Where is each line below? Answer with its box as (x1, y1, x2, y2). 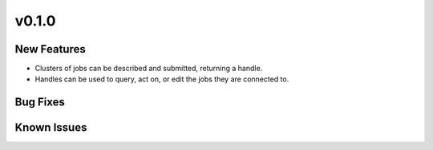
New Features (14, 42, 86, 56)
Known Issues (14, 120, 87, 135)
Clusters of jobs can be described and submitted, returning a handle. (34, 64, 263, 73)
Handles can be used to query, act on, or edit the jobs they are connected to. (34, 74, 289, 84)
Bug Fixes (14, 96, 66, 109)
